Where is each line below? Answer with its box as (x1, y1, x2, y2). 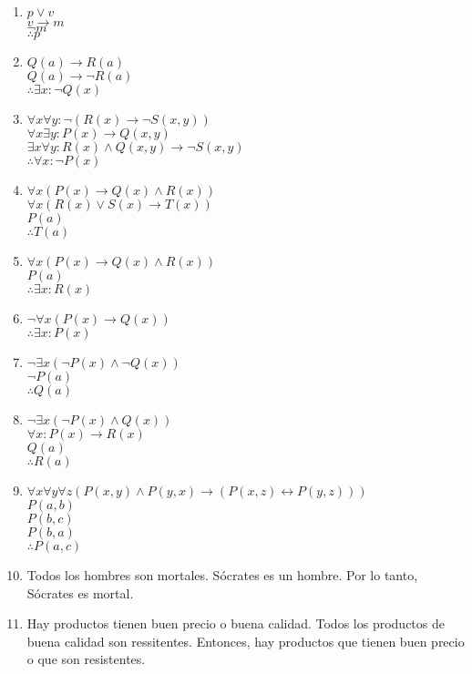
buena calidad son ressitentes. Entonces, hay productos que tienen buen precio (26, 631, 465, 650)
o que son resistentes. (26, 649, 146, 669)
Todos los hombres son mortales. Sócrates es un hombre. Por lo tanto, (26, 566, 418, 584)
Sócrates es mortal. (26, 583, 134, 602)
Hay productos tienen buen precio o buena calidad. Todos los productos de (26, 614, 445, 633)
